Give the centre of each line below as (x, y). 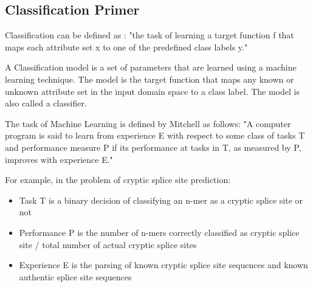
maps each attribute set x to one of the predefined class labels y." (126, 47)
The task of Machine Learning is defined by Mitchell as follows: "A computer (148, 123)
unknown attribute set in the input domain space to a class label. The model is (152, 91)
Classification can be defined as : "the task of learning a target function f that (150, 35)
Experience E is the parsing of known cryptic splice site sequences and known (163, 265)
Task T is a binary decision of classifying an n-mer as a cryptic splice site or (161, 200)
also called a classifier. (46, 103)
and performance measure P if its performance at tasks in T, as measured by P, (153, 147)
